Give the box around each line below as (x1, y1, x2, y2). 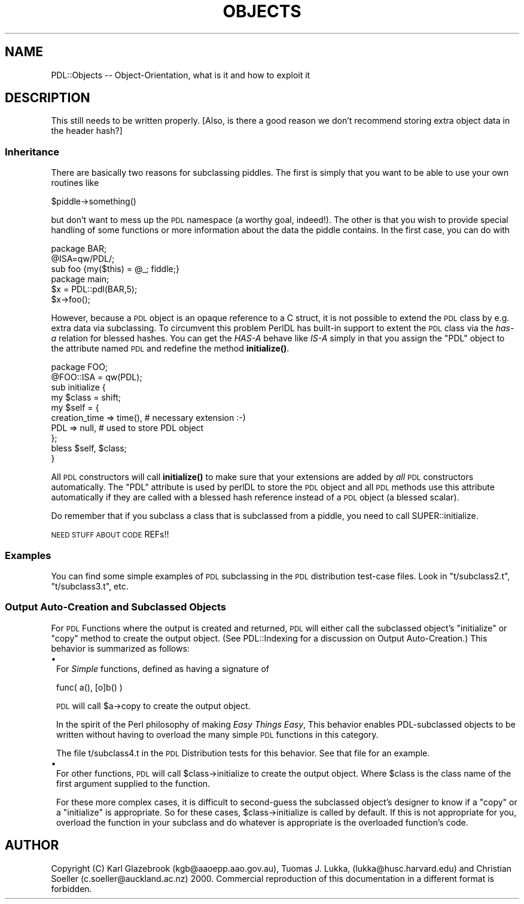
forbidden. (51, 883, 92, 894)
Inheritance (5, 145, 59, 158)
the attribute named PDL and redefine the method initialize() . (51, 343, 290, 354)
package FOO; (51, 362, 108, 372)
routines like (51, 178, 99, 188)
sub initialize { (51, 382, 106, 393)
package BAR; (51, 243, 107, 254)
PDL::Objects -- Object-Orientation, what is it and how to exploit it (51, 69, 310, 80)
